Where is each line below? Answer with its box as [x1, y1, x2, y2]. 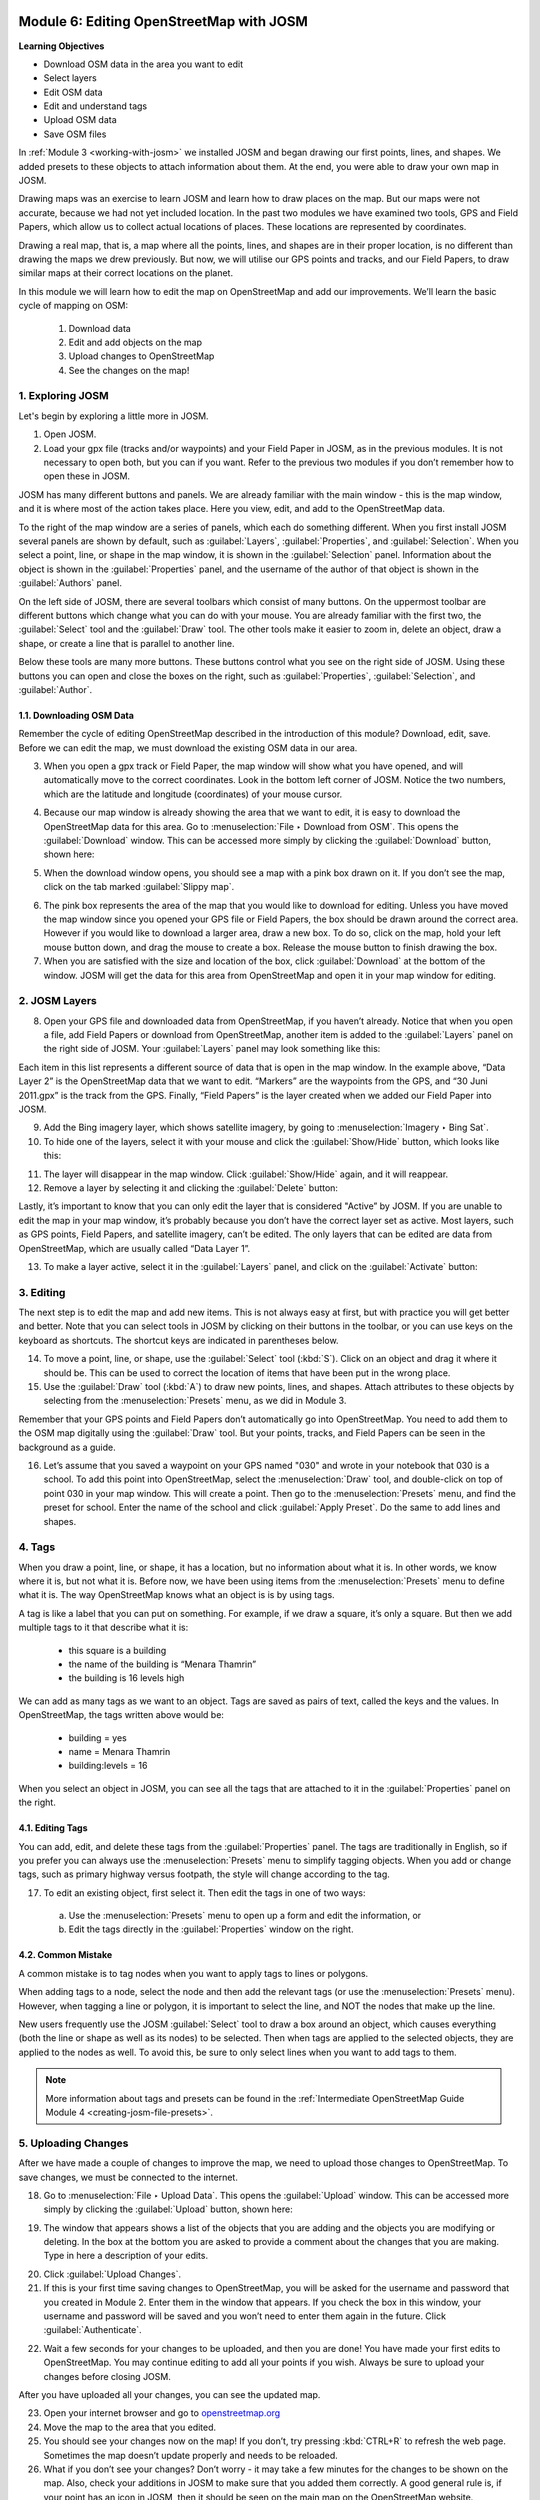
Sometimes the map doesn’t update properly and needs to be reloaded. [43, 2449, 339, 2461]
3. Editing [18, 1285, 66, 1299]
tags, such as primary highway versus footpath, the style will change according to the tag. [18, 1868, 390, 1880]
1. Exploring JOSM [18, 389, 109, 403]
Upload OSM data [43, 114, 117, 126]
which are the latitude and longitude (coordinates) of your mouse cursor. [43, 788, 343, 800]
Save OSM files [43, 128, 107, 140]
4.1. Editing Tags [18, 1822, 89, 1834]
